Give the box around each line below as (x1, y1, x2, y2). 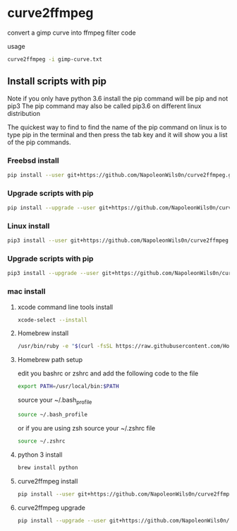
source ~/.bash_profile (17, 412, 88, 419)
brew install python (17, 464, 78, 471)
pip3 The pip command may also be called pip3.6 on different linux (7, 101, 202, 110)
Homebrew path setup (17, 356, 83, 364)
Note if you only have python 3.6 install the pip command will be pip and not (7, 94, 229, 103)
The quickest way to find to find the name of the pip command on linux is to (7, 122, 227, 132)
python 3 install (17, 450, 63, 459)
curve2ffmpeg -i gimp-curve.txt (7, 55, 102, 63)
